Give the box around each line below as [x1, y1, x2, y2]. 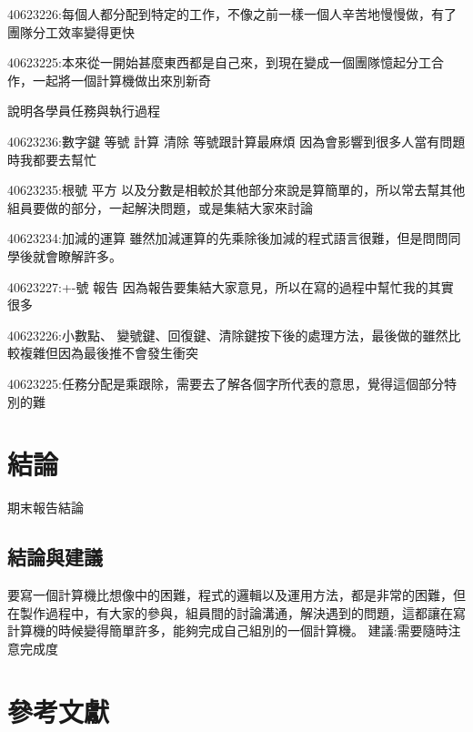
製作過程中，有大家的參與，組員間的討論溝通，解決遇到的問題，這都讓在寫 [19, 603, 466, 622]
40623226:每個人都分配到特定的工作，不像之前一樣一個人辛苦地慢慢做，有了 [7, 5, 457, 23]
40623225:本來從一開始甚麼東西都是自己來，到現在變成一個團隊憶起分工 [7, 53, 431, 72]
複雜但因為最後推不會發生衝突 [19, 343, 198, 362]
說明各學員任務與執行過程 [7, 101, 160, 120]
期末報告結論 [7, 498, 84, 517]
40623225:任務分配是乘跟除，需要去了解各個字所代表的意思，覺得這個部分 [7, 373, 444, 392]
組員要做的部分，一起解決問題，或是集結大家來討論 [7, 198, 313, 217]
